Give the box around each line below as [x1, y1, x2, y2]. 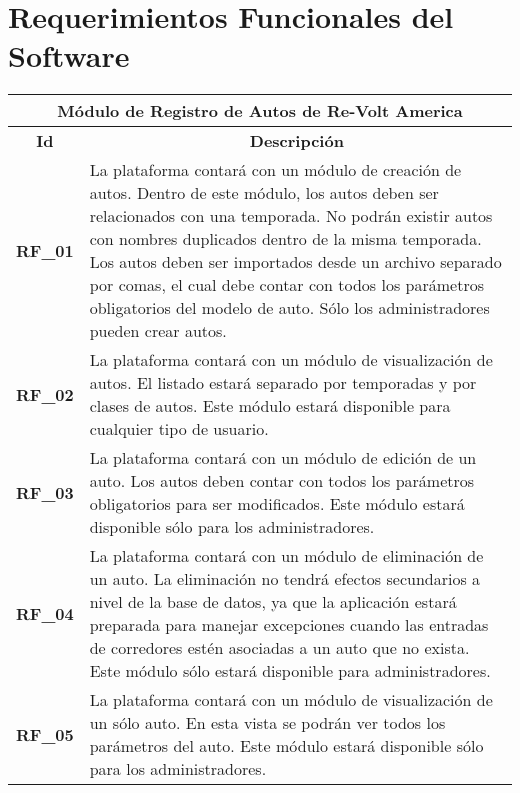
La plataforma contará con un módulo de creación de [89, 158, 462, 182]
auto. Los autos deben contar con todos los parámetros [89, 469, 475, 493]
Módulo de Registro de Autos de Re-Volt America [57, 99, 463, 123]
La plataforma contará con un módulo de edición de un [89, 446, 477, 470]
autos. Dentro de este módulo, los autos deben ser [89, 181, 439, 205]
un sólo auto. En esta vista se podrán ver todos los [89, 711, 446, 735]
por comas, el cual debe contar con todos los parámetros [89, 273, 484, 297]
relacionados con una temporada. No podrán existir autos [89, 204, 493, 228]
